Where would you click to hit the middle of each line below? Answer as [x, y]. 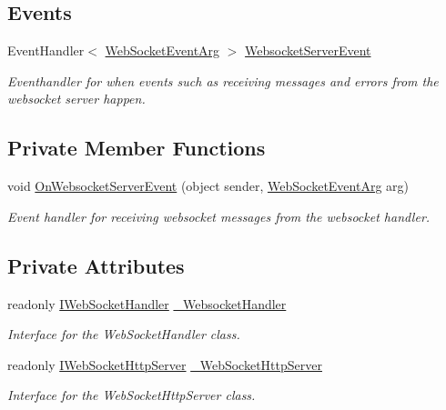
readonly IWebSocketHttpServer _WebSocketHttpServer [165, 364]
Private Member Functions [137, 148]
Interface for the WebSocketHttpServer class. [132, 395]
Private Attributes [96, 265]
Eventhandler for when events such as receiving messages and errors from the [223, 80]
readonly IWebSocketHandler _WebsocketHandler [147, 303]
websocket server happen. [76, 99]
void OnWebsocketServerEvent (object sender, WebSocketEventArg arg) [208, 186]
